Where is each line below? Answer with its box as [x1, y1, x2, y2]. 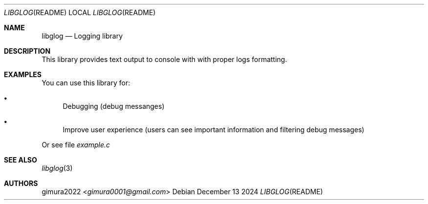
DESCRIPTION [4, 47, 51, 55]
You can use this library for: [42, 79, 130, 87]
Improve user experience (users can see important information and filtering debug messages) [63, 125, 364, 134]
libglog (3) [42, 164, 73, 172]
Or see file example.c [42, 141, 110, 149]
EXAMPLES [4, 70, 42, 79]
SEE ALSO [4, 156, 37, 164]
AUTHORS [4, 179, 38, 187]
